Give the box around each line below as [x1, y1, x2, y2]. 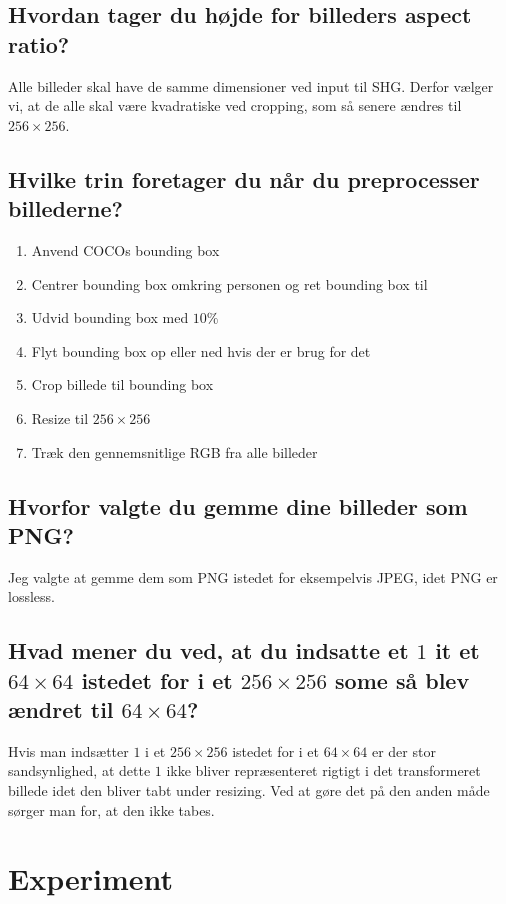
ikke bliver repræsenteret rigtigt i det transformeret [166, 760, 481, 781]
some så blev [335, 664, 470, 695]
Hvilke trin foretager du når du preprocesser [8, 163, 480, 194]
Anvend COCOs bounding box [31, 239, 220, 260]
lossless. [8, 586, 55, 607]
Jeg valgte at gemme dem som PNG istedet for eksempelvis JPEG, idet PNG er [8, 566, 498, 587]
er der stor [371, 740, 436, 761]
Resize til [31, 407, 89, 428]
